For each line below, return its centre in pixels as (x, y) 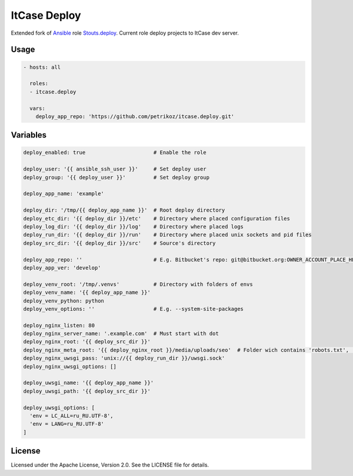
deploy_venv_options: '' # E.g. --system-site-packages (134, 309)
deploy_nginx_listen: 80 (59, 325)
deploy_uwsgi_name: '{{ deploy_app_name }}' (89, 383)
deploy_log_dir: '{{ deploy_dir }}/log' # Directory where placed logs (134, 227)
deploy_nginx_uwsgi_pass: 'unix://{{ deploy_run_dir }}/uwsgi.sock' (124, 358)
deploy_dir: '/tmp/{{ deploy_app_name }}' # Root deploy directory (124, 210)
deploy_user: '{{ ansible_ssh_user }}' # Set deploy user (115, 169)
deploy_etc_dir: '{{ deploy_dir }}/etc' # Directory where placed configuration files (157, 218)
